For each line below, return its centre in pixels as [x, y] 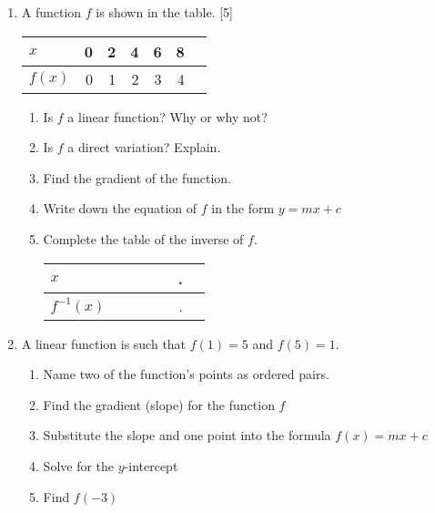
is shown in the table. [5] [165, 12]
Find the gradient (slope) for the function [159, 404]
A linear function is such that [104, 343]
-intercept [151, 465]
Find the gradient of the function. [137, 177]
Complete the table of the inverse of [143, 238]
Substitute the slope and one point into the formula [187, 435]
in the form [243, 208]
